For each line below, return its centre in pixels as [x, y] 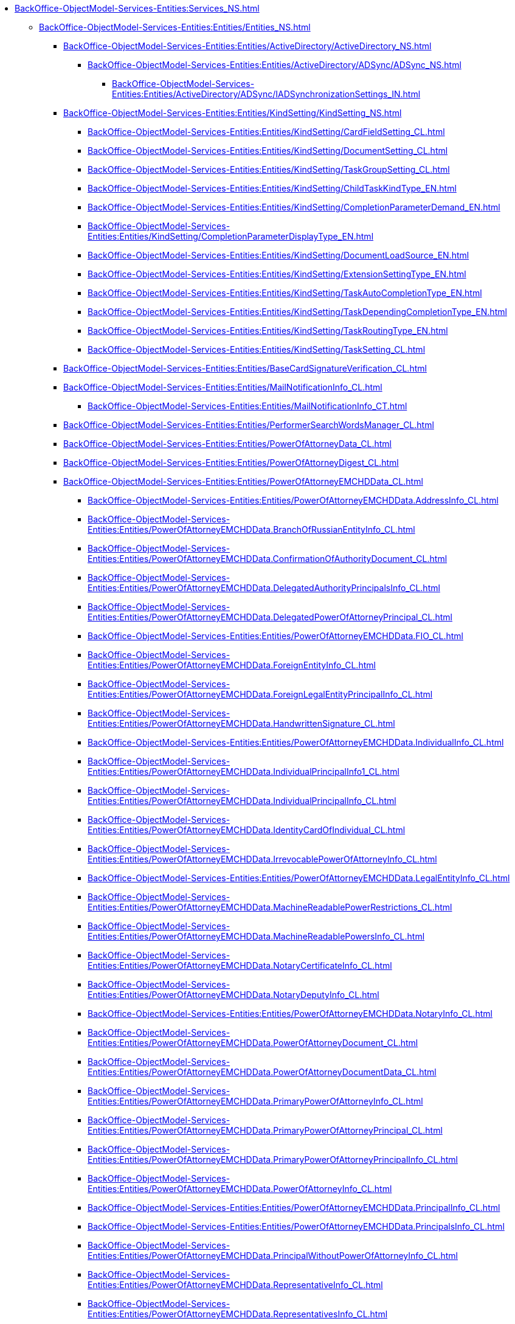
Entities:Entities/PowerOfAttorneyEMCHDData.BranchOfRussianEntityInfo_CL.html [251, 529]
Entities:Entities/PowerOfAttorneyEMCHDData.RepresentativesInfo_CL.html [238, 1314]
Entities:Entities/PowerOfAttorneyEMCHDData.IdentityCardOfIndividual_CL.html [247, 830]
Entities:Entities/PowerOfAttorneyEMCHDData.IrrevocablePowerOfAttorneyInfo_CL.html [262, 859]
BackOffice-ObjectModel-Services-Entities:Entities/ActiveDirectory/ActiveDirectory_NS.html [247, 46]
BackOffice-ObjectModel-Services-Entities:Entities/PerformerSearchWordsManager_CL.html [249, 425]
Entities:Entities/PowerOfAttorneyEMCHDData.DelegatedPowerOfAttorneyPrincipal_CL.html [270, 617]
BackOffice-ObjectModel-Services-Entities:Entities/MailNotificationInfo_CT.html [247, 406]
